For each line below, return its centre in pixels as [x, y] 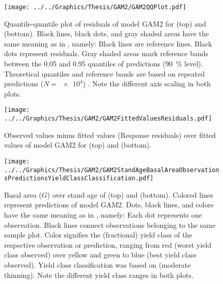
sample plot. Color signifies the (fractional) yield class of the [98, 235]
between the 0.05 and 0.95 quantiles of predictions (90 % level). [104, 64]
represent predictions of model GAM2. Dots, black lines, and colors [109, 205]
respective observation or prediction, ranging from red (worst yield [108, 244]
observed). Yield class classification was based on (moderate [97, 265]
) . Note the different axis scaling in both [147, 84]
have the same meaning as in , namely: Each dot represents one [103, 215]
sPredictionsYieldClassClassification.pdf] [79, 179]
